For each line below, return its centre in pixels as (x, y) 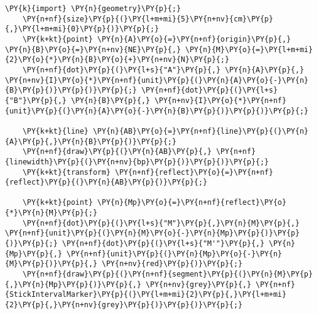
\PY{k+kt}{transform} (66, 172)
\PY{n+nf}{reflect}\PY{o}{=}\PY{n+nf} (194, 172)
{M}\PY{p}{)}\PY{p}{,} (51, 264)
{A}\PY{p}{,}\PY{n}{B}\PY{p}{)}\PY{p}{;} (91, 141)
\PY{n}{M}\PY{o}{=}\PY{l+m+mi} (249, 49)
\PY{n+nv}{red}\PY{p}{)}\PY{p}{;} (172, 264)
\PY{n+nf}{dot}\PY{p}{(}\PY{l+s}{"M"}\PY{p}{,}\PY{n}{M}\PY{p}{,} (161, 223)
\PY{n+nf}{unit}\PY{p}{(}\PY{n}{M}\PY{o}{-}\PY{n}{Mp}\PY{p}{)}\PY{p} (152, 233)
